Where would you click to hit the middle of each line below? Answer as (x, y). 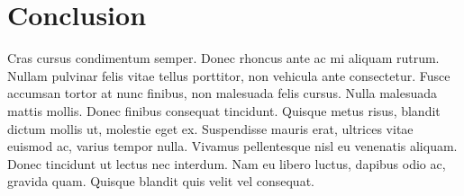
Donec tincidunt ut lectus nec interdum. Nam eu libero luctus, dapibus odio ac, (227, 163)
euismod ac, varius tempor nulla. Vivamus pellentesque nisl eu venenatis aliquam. (232, 146)
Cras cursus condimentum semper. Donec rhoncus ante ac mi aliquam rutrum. (223, 58)
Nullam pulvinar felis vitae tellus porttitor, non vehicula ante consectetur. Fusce (229, 75)
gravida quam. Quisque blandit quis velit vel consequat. (161, 181)
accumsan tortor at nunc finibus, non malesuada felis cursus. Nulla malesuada (223, 93)
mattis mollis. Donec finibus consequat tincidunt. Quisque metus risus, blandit (224, 110)
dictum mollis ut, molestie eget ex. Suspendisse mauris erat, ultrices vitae (210, 128)
